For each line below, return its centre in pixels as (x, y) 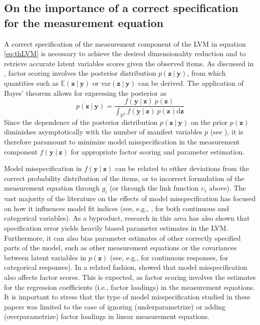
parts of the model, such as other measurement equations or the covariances (120, 248)
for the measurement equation (84, 22)
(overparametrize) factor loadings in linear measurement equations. (107, 316)
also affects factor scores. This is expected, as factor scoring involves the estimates (130, 277)
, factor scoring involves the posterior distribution (80, 73)
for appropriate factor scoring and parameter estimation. (158, 151)
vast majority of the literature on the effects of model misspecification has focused (130, 198)
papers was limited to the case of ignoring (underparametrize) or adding (115, 306)
